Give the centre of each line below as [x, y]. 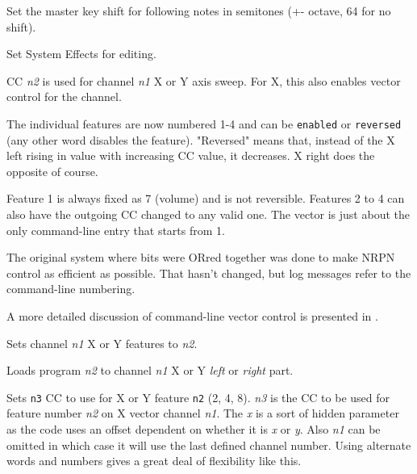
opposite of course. [52, 171]
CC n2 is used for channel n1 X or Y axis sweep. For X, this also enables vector [204, 80]
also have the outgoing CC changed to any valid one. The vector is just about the [208, 214]
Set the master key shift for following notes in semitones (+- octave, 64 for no [199, 10]
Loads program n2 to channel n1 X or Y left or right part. [150, 370]
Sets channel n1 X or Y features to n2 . [102, 343]
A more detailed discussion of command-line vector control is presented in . [192, 315]
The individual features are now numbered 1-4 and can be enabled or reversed [204, 123]
